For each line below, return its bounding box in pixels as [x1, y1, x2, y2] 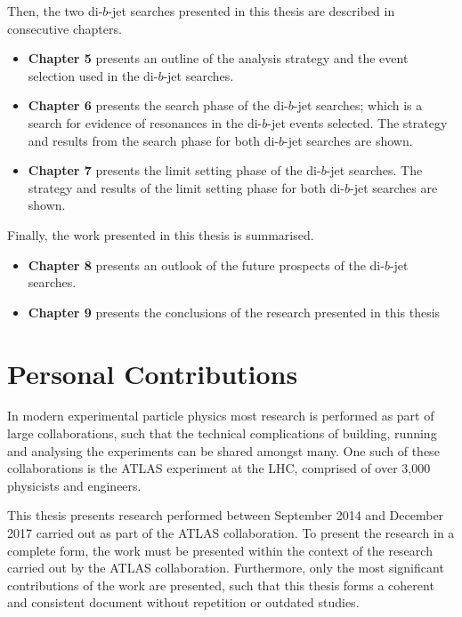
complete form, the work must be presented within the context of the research [7, 541, 433, 559]
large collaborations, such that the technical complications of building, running [7, 424, 437, 443]
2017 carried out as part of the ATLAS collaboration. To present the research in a [7, 524, 455, 541]
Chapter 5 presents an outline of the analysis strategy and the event [28, 49, 409, 68]
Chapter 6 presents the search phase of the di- [28, 96, 288, 115]
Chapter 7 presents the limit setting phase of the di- [28, 161, 321, 180]
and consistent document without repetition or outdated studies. [7, 593, 360, 612]
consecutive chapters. [7, 19, 122, 37]
